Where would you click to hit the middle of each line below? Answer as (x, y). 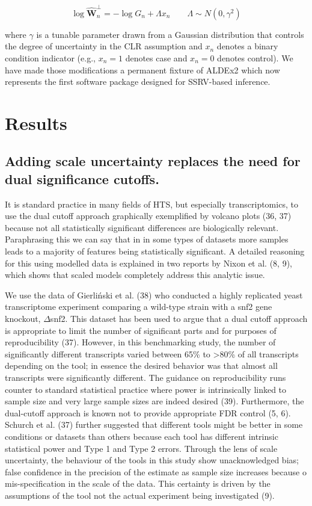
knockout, (23, 318)
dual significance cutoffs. (82, 178)
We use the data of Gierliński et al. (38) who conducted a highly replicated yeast (154, 295)
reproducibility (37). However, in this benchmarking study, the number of (140, 342)
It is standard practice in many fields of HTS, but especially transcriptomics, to (151, 204)
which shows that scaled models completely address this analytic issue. (135, 275)
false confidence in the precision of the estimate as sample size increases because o (156, 471)
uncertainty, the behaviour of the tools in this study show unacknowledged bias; (152, 460)
